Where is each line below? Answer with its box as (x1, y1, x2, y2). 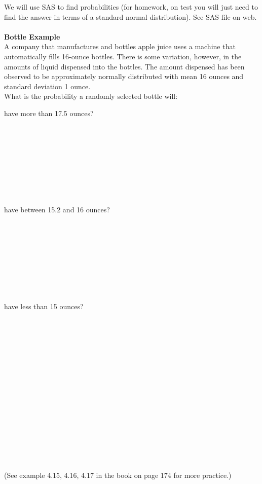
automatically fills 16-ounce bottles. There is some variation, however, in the (4, 51, 242, 61)
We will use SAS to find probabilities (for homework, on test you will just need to (4, 2, 258, 12)
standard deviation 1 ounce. (4, 81, 91, 91)
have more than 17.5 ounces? (4, 107, 94, 118)
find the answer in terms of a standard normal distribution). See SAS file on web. (4, 11, 257, 22)
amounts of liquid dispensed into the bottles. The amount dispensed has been (4, 61, 245, 71)
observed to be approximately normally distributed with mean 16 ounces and (4, 71, 244, 82)
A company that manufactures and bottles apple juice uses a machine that (4, 41, 236, 52)
